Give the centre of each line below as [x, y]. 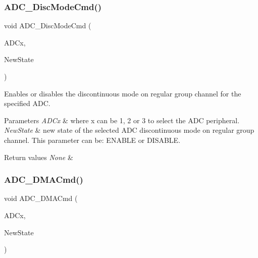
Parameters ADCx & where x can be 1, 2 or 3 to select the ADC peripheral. [122, 120]
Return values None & [39, 157]
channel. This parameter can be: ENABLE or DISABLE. [92, 140]
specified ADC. [27, 103]
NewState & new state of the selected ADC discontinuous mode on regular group [129, 130]
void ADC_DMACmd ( [41, 198]
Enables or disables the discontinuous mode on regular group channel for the [123, 93]
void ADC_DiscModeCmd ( [48, 25]
